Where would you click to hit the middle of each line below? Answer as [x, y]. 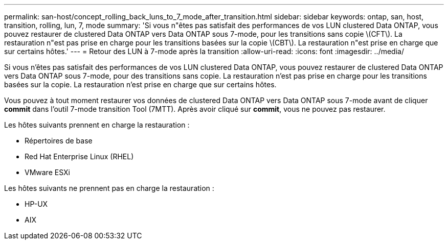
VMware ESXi [47, 172]
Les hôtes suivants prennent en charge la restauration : [97, 125]
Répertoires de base [59, 141]
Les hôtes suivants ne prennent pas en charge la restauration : [109, 188]
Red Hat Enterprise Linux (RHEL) [79, 156]
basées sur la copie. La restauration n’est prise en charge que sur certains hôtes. [140, 84]
